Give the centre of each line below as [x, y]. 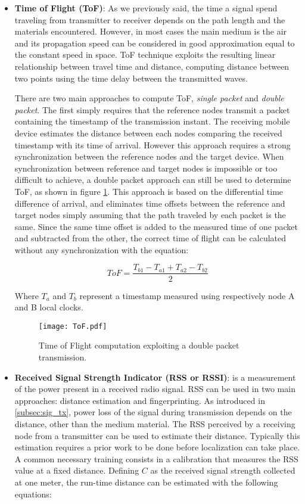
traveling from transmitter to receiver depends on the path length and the [150, 19]
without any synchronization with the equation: [102, 249]
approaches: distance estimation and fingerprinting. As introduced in [140, 400]
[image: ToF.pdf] [73, 326]
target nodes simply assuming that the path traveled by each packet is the [150, 215]
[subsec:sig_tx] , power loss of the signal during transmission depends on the [153, 412]
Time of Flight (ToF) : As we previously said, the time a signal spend [146, 8]
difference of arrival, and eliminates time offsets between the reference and [150, 203]
